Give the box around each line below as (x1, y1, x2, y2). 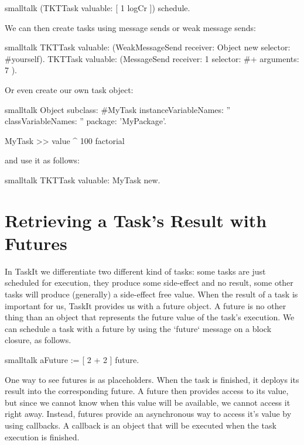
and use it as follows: (5, 154, 80, 166)
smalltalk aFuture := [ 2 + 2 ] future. (5, 354, 139, 365)
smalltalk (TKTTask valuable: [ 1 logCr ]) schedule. (5, 2, 190, 13)
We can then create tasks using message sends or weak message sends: (5, 21, 256, 33)
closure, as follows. (5, 334, 71, 346)
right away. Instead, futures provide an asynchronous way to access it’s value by (5, 408, 292, 420)
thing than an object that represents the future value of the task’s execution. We (5, 311, 295, 323)
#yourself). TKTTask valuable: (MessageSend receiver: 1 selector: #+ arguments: (5, 52, 299, 64)
